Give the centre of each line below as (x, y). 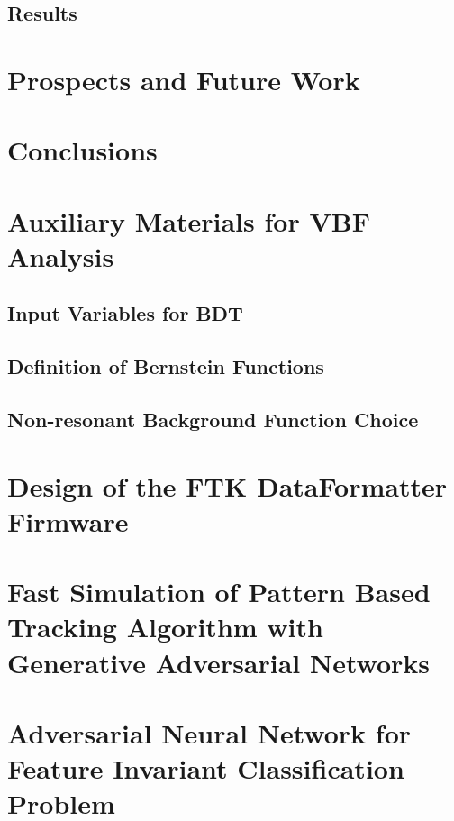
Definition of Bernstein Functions (166, 366)
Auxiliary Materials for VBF (189, 220)
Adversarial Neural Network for (209, 732)
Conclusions (82, 150)
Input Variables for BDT (125, 313)
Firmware (68, 520)
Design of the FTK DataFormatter (227, 485)
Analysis (61, 255)
